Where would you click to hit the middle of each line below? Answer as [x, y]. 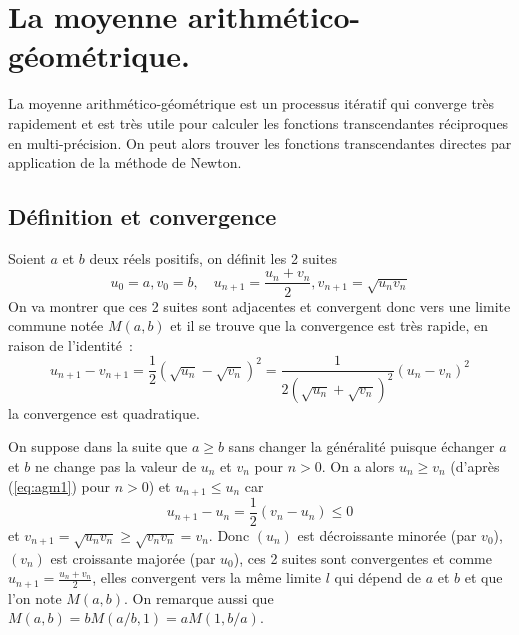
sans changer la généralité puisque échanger [361, 446]
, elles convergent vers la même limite [207, 577]
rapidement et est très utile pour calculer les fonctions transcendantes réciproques [258, 122]
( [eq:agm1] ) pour [59, 485]
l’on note [35, 597]
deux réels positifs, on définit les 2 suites [213, 257]
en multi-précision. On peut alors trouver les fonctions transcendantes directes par [260, 142]
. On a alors [358, 465]
